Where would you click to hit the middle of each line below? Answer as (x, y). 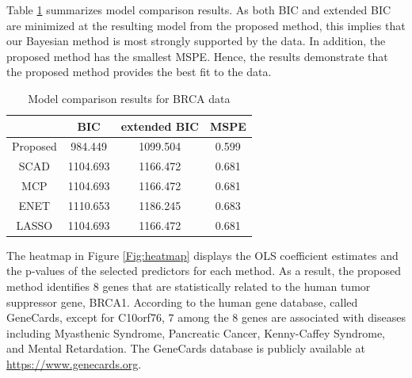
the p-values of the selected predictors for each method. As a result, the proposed (204, 271)
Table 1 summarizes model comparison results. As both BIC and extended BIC (199, 10)
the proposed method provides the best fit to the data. (139, 72)
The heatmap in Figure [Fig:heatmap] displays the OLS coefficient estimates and (202, 255)
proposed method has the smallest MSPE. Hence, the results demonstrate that (197, 56)
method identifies (48, 286)
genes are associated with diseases (324, 317)
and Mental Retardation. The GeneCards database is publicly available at (186, 348)
